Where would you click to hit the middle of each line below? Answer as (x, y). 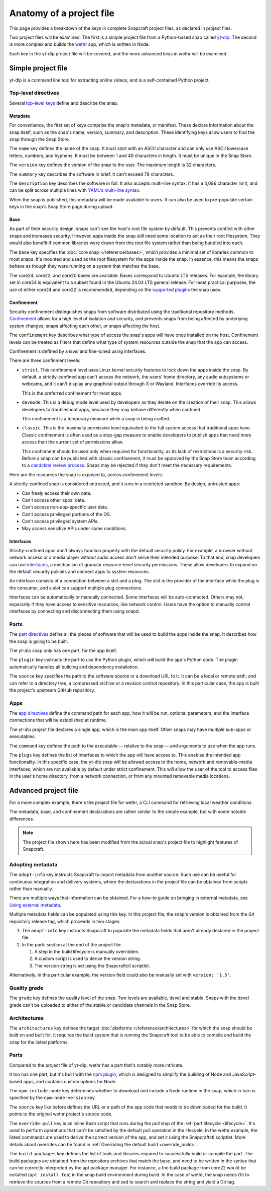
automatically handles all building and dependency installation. (74, 666)
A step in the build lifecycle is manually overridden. (87, 952)
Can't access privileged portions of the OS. (66, 514)
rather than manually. (31, 888)
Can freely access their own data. (57, 493)
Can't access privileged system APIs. (60, 522)
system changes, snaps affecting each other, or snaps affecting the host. (85, 326)
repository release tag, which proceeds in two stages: (65, 921)
